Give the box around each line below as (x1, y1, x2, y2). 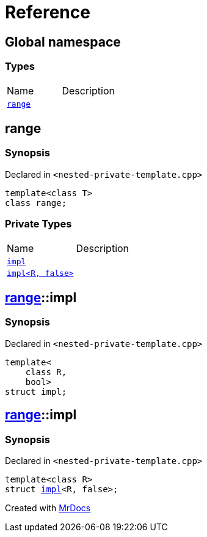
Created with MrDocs (5, 502, 91, 513)
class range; (5, 197, 67, 208)
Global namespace (5, 34, 121, 50)
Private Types (5, 218, 72, 230)
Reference (5, 2, 90, 23)
